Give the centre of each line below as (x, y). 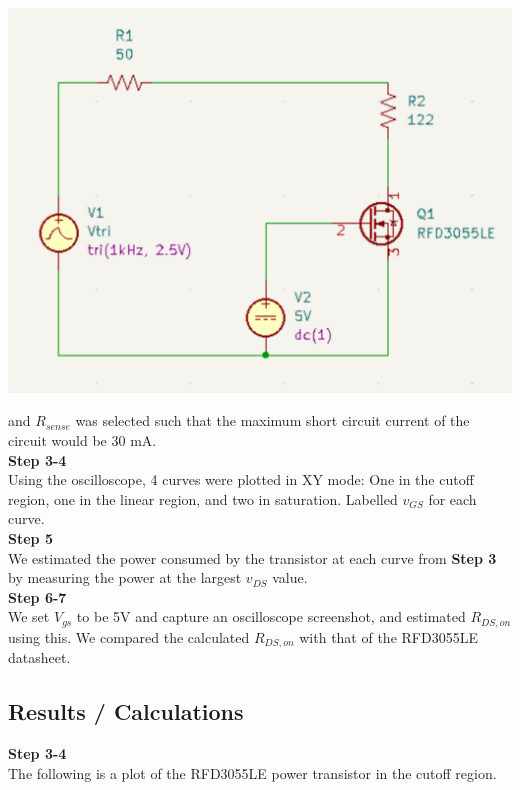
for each (452, 498)
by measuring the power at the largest (125, 577)
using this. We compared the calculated (129, 636)
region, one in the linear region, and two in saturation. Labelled (203, 498)
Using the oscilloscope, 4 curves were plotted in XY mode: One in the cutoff (241, 479)
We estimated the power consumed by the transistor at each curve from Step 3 (252, 557)
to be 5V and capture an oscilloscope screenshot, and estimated (271, 616)
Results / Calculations (126, 711)
